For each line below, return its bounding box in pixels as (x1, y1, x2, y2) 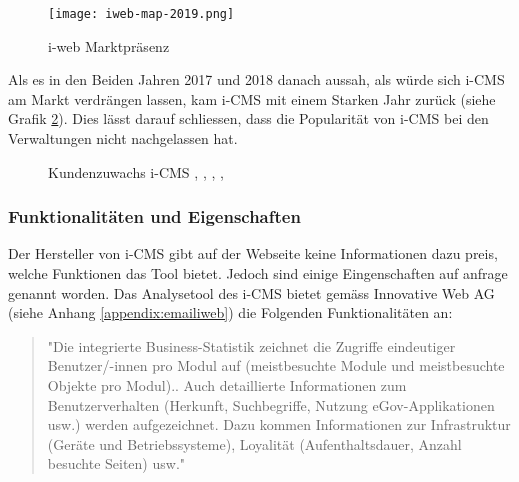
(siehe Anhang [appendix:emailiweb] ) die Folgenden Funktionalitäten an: (8, 302, 453, 323)
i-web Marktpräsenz (48, 35, 170, 56)
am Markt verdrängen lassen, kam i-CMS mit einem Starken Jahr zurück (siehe (8, 88, 496, 109)
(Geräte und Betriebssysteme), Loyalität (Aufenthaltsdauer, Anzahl (47, 433, 462, 454)
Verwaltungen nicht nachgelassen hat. (8, 128, 238, 149)
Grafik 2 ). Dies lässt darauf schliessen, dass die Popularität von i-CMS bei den (8, 108, 489, 129)
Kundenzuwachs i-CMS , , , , (48, 161, 224, 182)
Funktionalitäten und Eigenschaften (8, 204, 301, 229)
